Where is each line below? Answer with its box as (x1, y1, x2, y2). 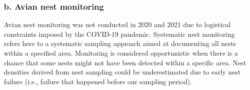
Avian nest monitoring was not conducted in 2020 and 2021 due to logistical (4, 19, 231, 30)
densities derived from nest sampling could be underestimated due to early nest (4, 67, 241, 77)
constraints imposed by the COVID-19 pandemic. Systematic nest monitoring (4, 29, 235, 39)
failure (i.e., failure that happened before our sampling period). (4, 76, 192, 86)
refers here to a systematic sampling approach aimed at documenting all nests (4, 38, 236, 48)
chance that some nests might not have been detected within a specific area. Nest (4, 57, 247, 67)
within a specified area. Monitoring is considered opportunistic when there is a (4, 48, 238, 58)
